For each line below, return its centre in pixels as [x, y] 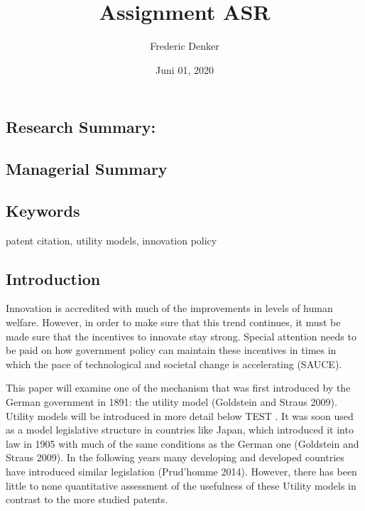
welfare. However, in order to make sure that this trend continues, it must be [173, 322]
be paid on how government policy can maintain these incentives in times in [171, 350]
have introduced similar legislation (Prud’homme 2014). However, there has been [181, 472]
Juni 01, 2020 [185, 69]
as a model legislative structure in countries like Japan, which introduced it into [180, 430]
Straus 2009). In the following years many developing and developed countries [175, 457]
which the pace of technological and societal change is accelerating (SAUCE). [174, 364]
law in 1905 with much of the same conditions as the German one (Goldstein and [182, 443]
